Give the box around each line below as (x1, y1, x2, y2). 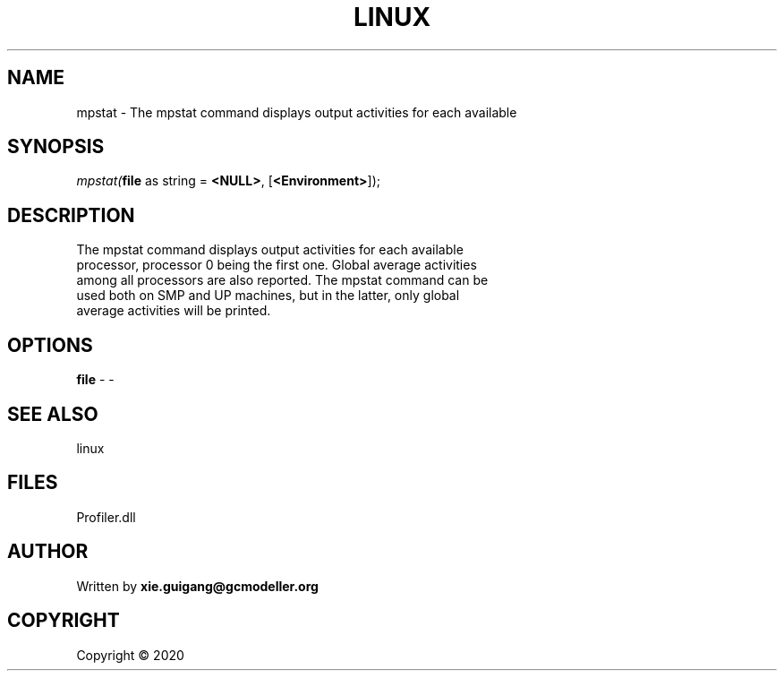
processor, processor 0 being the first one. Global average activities (76, 257, 477, 273)
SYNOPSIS (7, 135, 105, 159)
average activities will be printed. (76, 303, 271, 319)
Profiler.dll (76, 509, 136, 525)
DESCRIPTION (7, 203, 135, 227)
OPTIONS (7, 333, 93, 356)
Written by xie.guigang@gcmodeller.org (76, 578, 319, 594)
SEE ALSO (7, 402, 98, 425)
